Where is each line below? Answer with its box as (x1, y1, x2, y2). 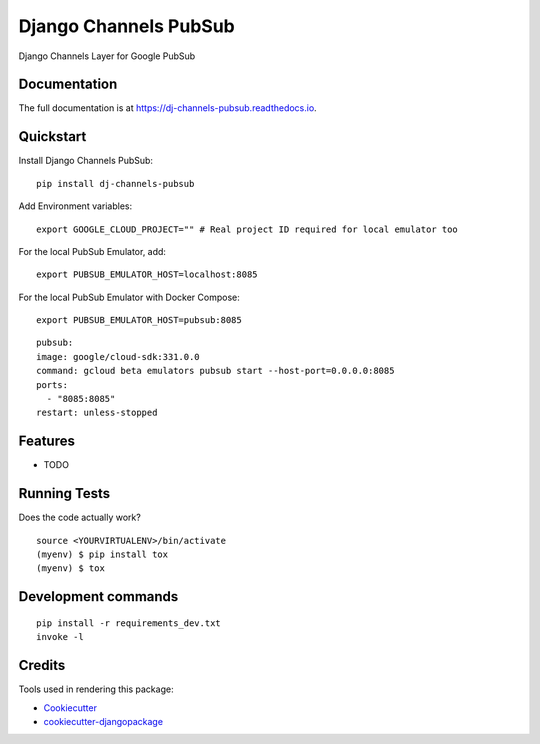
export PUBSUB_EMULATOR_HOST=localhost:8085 (36, 269, 259, 280)
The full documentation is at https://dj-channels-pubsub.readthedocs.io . (18, 102, 317, 114)
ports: (36, 379, 69, 390)
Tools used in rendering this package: (18, 683, 174, 695)
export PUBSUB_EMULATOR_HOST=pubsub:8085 (36, 315, 242, 326)
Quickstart (18, 128, 87, 145)
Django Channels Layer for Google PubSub (18, 50, 196, 62)
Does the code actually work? (18, 511, 142, 524)
